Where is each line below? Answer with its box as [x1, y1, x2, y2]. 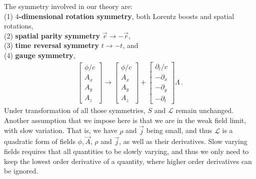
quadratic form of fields [4, 136, 75, 146]
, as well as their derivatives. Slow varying [119, 136, 247, 146]
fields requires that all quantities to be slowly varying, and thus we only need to [4, 145, 249, 156]
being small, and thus [146, 125, 212, 135]
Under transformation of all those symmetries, [4, 105, 145, 115]
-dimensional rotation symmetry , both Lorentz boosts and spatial [18, 10, 234, 21]
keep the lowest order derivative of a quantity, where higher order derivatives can [4, 155, 252, 166]
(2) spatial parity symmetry [4, 30, 100, 40]
